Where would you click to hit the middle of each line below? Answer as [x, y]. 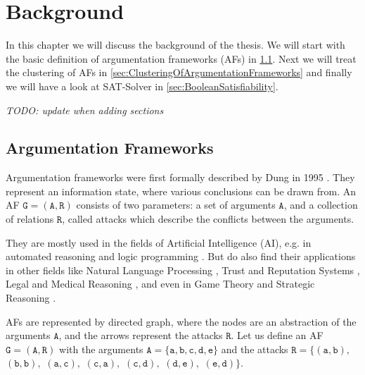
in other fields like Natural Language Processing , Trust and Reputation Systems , [183, 270]
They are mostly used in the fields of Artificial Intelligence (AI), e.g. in [159, 242]
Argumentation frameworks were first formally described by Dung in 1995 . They [180, 177]
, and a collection [321, 205]
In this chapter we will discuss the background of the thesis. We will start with [175, 45]
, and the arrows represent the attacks [141, 335]
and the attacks [255, 349]
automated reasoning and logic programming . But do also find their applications [181, 256]
